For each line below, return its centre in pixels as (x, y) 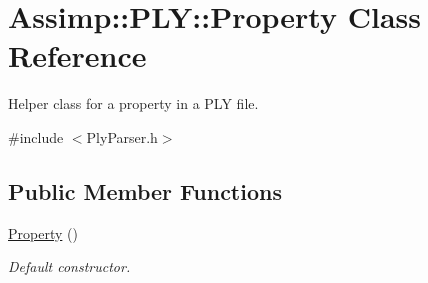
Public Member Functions (145, 190)
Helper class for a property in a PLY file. (133, 103)
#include (36, 136)
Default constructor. (69, 266)
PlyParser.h (122, 136)
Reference (77, 55)
